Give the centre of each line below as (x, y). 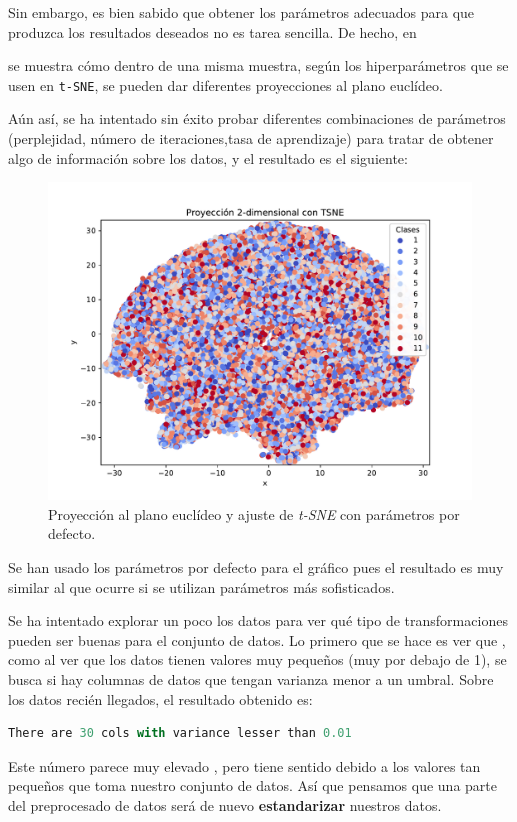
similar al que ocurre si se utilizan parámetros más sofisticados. (201, 586)
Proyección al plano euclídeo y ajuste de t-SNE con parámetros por (254, 513)
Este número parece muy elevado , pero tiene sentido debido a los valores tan (244, 765)
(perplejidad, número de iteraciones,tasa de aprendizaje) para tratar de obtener (251, 138)
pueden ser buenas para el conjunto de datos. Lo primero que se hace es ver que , (257, 639)
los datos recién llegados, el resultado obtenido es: (160, 698)
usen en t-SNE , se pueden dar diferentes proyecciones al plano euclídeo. (225, 84)
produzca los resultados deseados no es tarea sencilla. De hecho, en (212, 31)
